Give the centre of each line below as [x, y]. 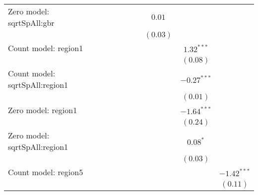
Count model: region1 [46, 48]
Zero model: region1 [43, 110]
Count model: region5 [46, 172]
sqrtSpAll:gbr [31, 23]
